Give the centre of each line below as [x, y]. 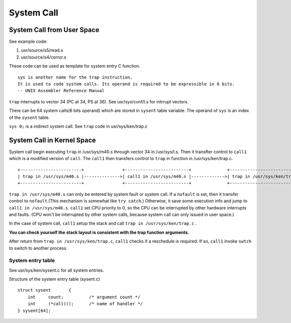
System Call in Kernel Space [53, 140]
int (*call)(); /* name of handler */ [85, 304]
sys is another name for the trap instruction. [75, 77]
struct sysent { [45, 290]
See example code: [28, 42]
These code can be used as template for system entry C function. [75, 66]
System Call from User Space [54, 30]
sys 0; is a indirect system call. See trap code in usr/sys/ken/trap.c [78, 126]
